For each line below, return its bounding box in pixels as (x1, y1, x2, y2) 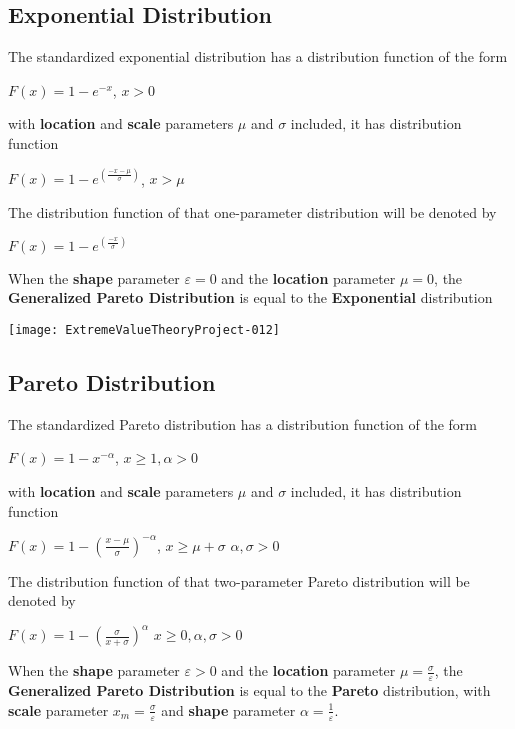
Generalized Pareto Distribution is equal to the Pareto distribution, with (8, 680, 491, 701)
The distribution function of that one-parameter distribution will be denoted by (8, 201, 497, 222)
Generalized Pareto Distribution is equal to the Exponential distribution (8, 287, 493, 308)
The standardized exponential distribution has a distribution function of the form (8, 46, 508, 67)
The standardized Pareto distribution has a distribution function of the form (8, 413, 477, 434)
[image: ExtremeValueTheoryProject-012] (8, 322, 281, 337)
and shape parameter (161, 699, 296, 720)
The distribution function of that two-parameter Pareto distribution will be (8, 570, 470, 591)
